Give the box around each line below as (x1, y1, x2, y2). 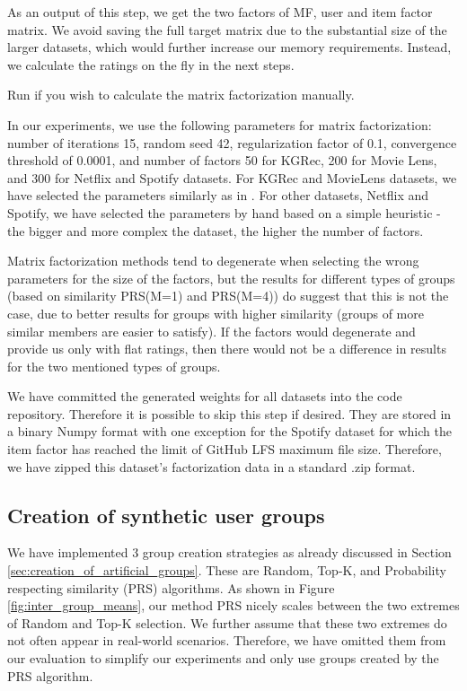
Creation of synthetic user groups (7, 501, 325, 529)
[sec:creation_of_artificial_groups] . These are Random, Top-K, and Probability (7, 561, 446, 580)
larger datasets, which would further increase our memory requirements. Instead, (7, 38, 452, 57)
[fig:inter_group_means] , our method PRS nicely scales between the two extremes (7, 596, 460, 615)
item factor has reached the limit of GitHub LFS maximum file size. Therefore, (7, 440, 442, 459)
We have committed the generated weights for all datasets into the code (7, 387, 402, 406)
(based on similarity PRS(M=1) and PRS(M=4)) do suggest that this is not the (7, 286, 449, 305)
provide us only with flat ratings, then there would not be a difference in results (7, 339, 446, 358)
